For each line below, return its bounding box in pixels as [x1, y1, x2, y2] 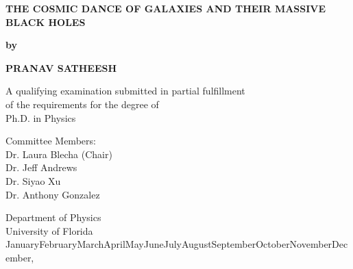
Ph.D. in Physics [5, 110, 76, 125]
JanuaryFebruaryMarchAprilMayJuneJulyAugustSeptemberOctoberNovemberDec [5, 237, 348, 251]
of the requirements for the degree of [5, 97, 159, 111]
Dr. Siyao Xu [5, 173, 61, 188]
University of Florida [5, 223, 93, 238]
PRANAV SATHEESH [5, 60, 117, 75]
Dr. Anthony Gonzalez [5, 187, 100, 201]
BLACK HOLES [5, 14, 86, 29]
